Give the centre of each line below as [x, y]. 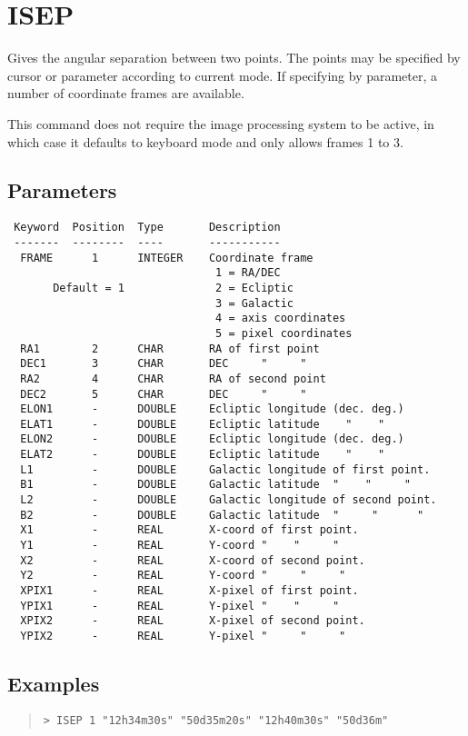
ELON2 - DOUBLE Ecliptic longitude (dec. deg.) [212, 439]
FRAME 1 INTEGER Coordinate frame [167, 258]
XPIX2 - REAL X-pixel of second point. [193, 621]
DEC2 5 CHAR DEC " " [164, 394]
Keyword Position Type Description [147, 228]
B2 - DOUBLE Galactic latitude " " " [222, 515]
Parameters [62, 190]
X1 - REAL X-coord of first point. [189, 530]
